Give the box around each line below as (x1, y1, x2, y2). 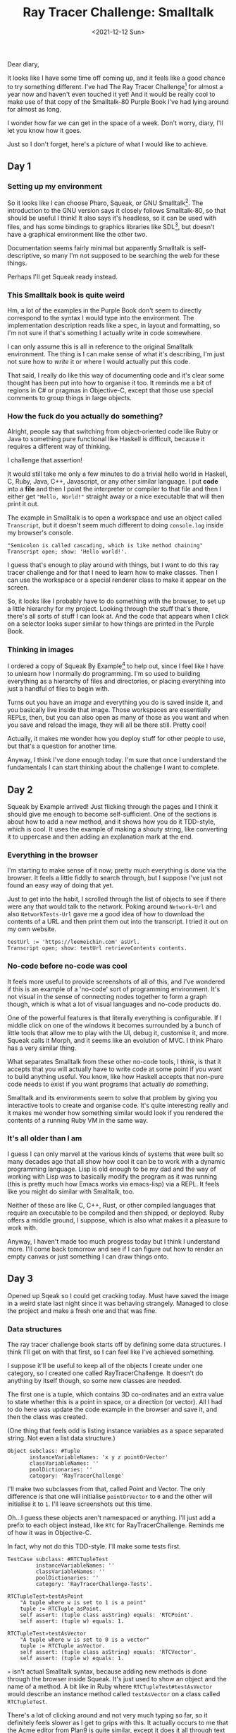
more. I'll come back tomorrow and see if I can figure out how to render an (7, 1244, 223, 1253)
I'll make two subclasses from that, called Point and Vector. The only (7, 1484, 206, 1493)
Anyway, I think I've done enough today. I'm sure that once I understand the (7, 756, 227, 764)
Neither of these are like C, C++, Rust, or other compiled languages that (7, 1201, 216, 1209)
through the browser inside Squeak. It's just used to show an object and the (7, 1674, 227, 1683)
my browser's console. (7, 528, 74, 537)
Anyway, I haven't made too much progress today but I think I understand (7, 1237, 221, 1245)
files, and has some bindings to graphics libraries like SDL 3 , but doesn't (7, 221, 215, 231)
